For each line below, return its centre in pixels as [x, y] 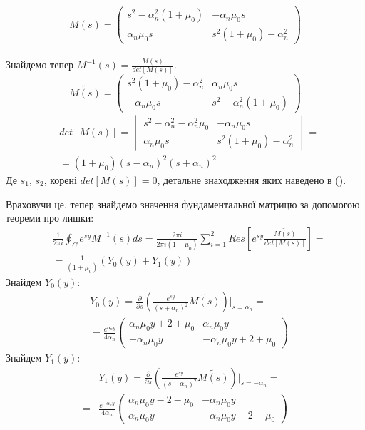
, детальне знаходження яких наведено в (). [252, 180]
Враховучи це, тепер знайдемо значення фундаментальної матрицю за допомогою [183, 204]
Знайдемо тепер [40, 64]
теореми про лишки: [50, 218]
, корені [60, 180]
